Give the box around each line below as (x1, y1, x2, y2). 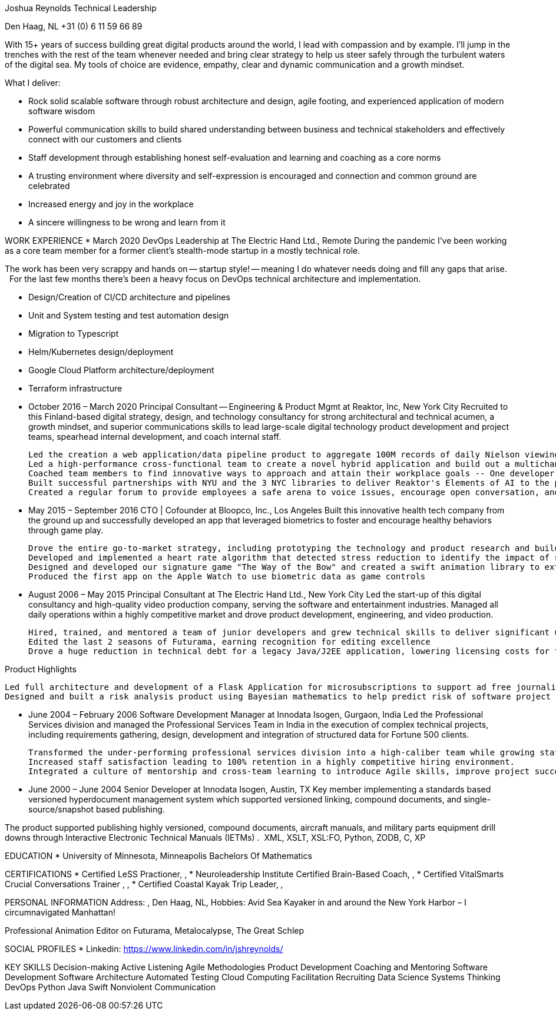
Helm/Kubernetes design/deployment (28, 347, 174, 357)
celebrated (28, 181, 70, 191)
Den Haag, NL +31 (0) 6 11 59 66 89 (5, 21, 143, 31)
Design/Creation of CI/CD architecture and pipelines (28, 292, 230, 302)
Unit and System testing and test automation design (28, 310, 229, 320)
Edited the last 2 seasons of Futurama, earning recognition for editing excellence (28, 637, 431, 646)
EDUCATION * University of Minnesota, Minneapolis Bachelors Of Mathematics (5, 851, 312, 861)
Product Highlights (5, 664, 77, 674)
